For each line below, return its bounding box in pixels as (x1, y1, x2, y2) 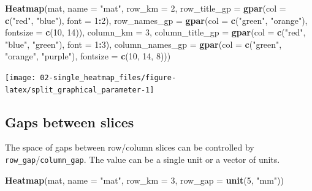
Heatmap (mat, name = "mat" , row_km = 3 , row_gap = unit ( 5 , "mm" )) (5, 173, 284, 186)
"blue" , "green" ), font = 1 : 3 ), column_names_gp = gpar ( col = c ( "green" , (5, 37, 282, 50)
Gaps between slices (5, 112, 134, 131)
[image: (5, 73, 36, 82)
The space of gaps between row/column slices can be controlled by (5, 141, 254, 154)
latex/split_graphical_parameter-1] (5, 85, 154, 94)
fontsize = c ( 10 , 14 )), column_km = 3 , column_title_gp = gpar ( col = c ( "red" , (5, 26, 306, 39)
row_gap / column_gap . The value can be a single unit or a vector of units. (5, 153, 280, 166)
